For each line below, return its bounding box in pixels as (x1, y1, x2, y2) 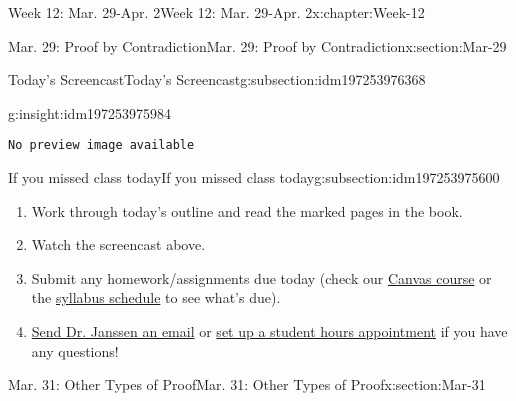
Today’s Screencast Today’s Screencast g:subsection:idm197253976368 (8, 69, 426, 90)
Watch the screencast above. (31, 234, 206, 255)
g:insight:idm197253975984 (8, 102, 172, 123)
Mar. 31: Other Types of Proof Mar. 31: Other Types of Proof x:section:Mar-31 (8, 374, 486, 395)
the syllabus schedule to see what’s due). (31, 287, 281, 308)
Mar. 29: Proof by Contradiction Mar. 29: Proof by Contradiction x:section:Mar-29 (8, 35, 507, 56)
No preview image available (8, 138, 195, 153)
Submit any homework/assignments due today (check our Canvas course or (31, 267, 492, 288)
